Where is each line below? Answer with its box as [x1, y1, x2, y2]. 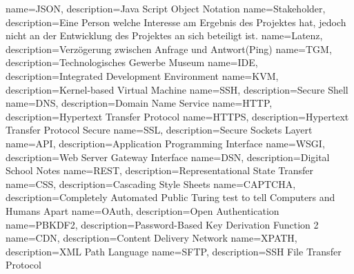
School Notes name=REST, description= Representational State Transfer [6, 163, 313, 178]
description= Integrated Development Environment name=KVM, [6, 68, 279, 83]
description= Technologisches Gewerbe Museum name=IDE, [6, 55, 258, 70]
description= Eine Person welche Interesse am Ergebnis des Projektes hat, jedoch [6, 14, 346, 29]
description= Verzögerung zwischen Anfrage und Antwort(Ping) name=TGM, [6, 41, 332, 56]
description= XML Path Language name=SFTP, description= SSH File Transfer [6, 244, 342, 258]
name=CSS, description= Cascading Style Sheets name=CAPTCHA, [6, 176, 296, 191]
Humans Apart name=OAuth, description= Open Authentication [6, 203, 279, 218]
